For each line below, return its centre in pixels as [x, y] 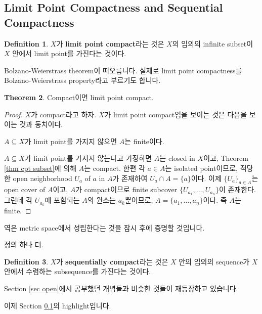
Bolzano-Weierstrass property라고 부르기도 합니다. [82, 80]
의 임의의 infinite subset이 [213, 43]
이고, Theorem [226, 158]
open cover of [25, 189]
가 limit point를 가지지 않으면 [71, 141]
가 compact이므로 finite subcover [126, 189]
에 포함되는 [62, 200]
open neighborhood [42, 178]
